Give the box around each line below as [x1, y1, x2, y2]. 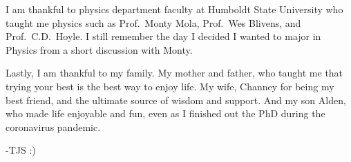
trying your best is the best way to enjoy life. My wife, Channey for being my [6, 79, 334, 93]
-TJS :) [6, 143, 36, 157]
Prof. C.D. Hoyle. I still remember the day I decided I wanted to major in [6, 29, 321, 43]
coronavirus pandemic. [6, 119, 101, 134]
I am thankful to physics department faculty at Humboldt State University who [6, 2, 343, 16]
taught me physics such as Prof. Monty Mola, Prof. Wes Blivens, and [6, 15, 301, 30]
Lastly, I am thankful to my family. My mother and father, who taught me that [6, 65, 343, 80]
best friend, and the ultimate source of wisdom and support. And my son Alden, [6, 92, 346, 107]
